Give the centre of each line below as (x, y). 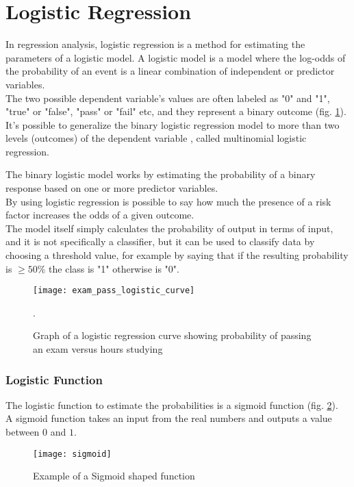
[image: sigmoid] (72, 454)
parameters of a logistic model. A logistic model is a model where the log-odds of (176, 57)
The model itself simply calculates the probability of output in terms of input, (169, 228)
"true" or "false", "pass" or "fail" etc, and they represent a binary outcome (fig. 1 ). (176, 111)
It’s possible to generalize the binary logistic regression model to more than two (173, 124)
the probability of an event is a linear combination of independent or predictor (170, 71)
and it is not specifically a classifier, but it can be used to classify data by (160, 241)
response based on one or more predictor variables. (112, 188)
